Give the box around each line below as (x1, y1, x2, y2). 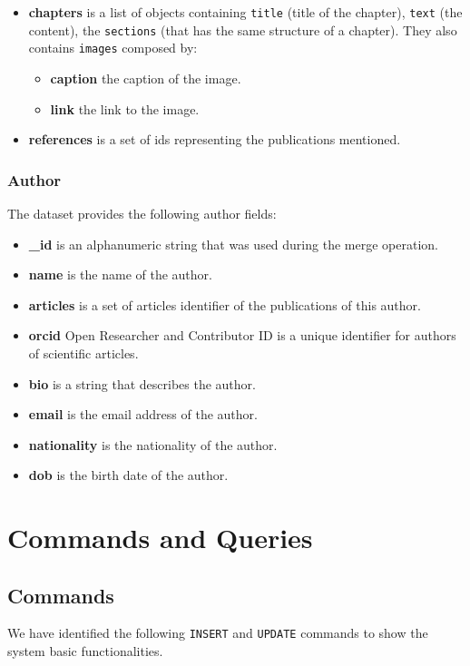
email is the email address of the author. (28, 405, 258, 424)
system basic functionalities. (7, 642, 163, 661)
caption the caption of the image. (50, 68, 241, 87)
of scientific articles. (28, 343, 139, 362)
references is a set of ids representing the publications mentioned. (28, 130, 401, 149)
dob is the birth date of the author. (28, 465, 229, 485)
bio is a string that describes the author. (28, 374, 256, 393)
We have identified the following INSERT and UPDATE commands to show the (7, 623, 428, 642)
